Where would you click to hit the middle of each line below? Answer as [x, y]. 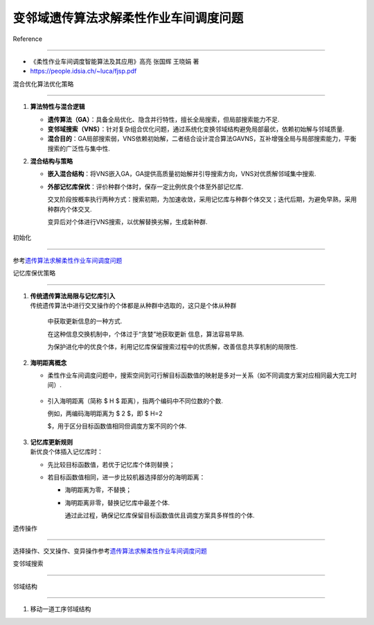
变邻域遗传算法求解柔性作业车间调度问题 [128, 18]
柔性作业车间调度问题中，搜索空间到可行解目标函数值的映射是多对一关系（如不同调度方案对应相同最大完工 [199, 375]
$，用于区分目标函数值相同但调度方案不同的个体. [117, 426]
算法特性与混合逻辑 [57, 107]
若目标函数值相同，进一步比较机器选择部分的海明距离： [126, 477]
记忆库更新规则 [51, 442]
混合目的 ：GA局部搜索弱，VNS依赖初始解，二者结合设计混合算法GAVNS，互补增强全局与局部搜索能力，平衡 [202, 139]
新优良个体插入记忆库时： [66, 452]
